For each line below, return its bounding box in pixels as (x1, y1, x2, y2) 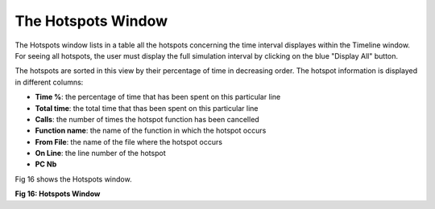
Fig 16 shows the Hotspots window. (14, 174, 132, 184)
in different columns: (14, 77, 84, 87)
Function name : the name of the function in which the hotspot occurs (35, 125, 267, 136)
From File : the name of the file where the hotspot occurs (35, 137, 223, 146)
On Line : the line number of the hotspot (35, 149, 166, 158)
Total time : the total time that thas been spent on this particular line (35, 103, 259, 113)
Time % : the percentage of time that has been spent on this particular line (35, 92, 281, 102)
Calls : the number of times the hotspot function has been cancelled (35, 114, 259, 124)
